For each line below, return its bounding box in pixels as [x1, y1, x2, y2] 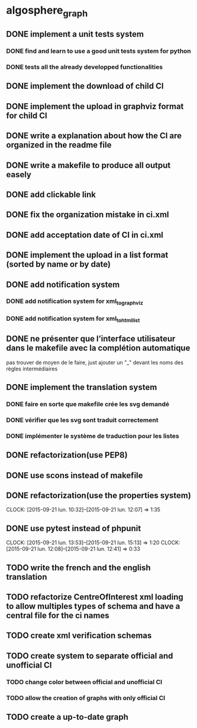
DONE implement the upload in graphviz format [6, 101, 184, 111]
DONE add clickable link [6, 189, 96, 199]
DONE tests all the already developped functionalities [6, 63, 163, 71]
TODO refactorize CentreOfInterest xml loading [6, 592, 183, 602]
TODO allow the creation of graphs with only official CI [6, 694, 166, 702]
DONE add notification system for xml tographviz [6, 297, 144, 306]
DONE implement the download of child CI [6, 81, 164, 91]
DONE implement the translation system [6, 382, 157, 392]
